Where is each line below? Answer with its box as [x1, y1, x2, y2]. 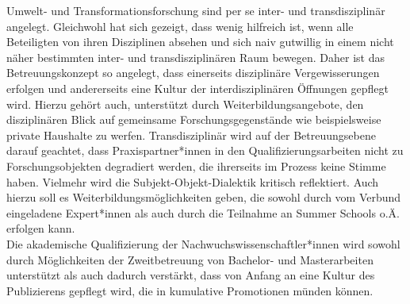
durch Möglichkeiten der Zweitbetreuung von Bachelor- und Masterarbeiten [6, 251, 374, 267]
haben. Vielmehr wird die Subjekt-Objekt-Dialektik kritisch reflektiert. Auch [6, 173, 379, 190]
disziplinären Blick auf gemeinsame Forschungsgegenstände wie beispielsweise [6, 111, 381, 128]
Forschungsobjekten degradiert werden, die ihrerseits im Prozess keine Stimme [6, 157, 386, 174]
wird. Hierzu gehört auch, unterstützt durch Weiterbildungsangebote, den [6, 95, 364, 112]
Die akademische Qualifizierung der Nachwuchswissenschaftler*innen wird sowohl [6, 235, 400, 252]
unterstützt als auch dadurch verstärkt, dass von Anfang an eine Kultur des [6, 267, 375, 283]
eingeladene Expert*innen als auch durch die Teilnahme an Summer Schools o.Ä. [6, 204, 400, 221]
